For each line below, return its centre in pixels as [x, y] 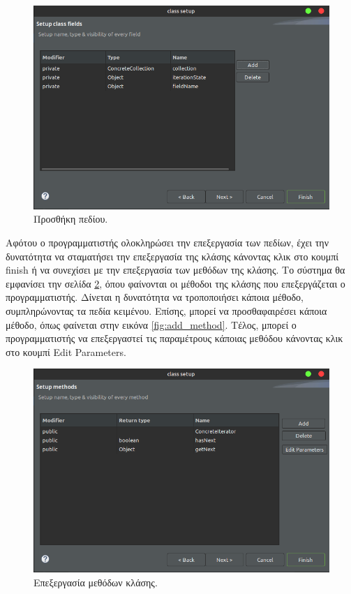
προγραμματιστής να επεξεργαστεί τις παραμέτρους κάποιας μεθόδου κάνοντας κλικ [174, 338]
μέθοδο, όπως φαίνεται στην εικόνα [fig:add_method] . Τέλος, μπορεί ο [151, 324]
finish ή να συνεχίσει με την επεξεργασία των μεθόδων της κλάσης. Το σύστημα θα [175, 270]
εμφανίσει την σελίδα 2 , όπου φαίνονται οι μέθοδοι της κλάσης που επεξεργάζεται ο [175, 283]
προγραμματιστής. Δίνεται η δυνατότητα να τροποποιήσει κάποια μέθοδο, [155, 297]
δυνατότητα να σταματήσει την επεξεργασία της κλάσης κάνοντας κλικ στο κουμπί [172, 256]
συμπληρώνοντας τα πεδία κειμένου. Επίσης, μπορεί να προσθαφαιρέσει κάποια [166, 310]
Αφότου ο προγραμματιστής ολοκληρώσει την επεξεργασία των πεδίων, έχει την [167, 242]
